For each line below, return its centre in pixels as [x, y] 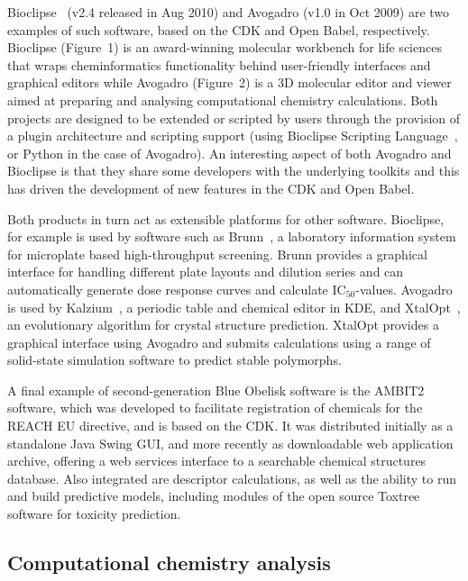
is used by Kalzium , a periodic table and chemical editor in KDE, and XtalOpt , [234, 307]
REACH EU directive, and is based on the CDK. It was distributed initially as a [230, 426]
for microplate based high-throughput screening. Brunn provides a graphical [217, 254]
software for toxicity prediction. [94, 514]
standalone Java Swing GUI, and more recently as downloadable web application [230, 443]
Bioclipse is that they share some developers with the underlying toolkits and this [234, 171]
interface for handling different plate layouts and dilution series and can [206, 272]
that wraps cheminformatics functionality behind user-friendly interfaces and [219, 64]
